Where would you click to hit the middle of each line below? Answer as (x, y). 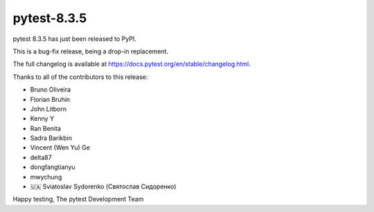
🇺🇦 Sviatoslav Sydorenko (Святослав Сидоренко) (103, 186)
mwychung (46, 177)
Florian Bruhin (50, 99)
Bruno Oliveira (51, 89)
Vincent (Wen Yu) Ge (60, 148)
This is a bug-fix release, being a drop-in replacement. (91, 51)
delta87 (41, 157)
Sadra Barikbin (51, 138)
